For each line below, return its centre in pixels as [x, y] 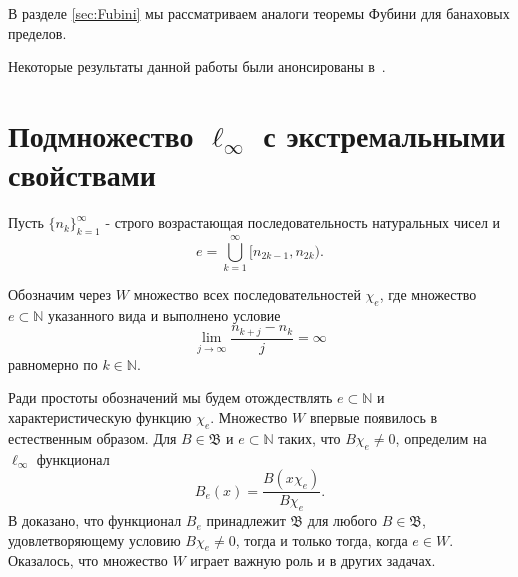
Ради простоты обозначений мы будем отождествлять [170, 397]
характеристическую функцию [100, 417]
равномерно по [53, 363]
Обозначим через [60, 294]
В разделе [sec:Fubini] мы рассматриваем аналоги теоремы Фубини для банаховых [259, 13]
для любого [342, 520]
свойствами [82, 174]
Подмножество [101, 134]
